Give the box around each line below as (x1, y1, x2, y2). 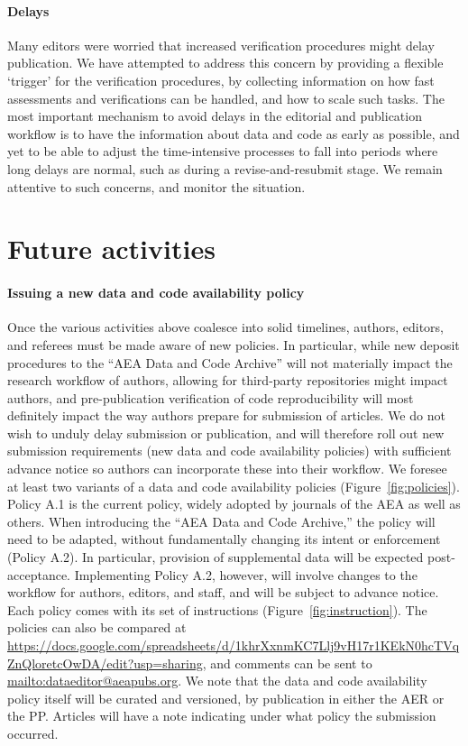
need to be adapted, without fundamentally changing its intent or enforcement (7, 530, 441, 548)
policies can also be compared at (7, 618, 187, 637)
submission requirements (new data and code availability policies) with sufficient (7, 441, 452, 460)
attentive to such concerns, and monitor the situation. (7, 177, 306, 196)
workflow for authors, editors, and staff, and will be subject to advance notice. (7, 583, 439, 602)
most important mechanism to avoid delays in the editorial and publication (7, 106, 422, 125)
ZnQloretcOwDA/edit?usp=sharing (7, 653, 203, 672)
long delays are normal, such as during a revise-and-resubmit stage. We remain (7, 159, 443, 178)
